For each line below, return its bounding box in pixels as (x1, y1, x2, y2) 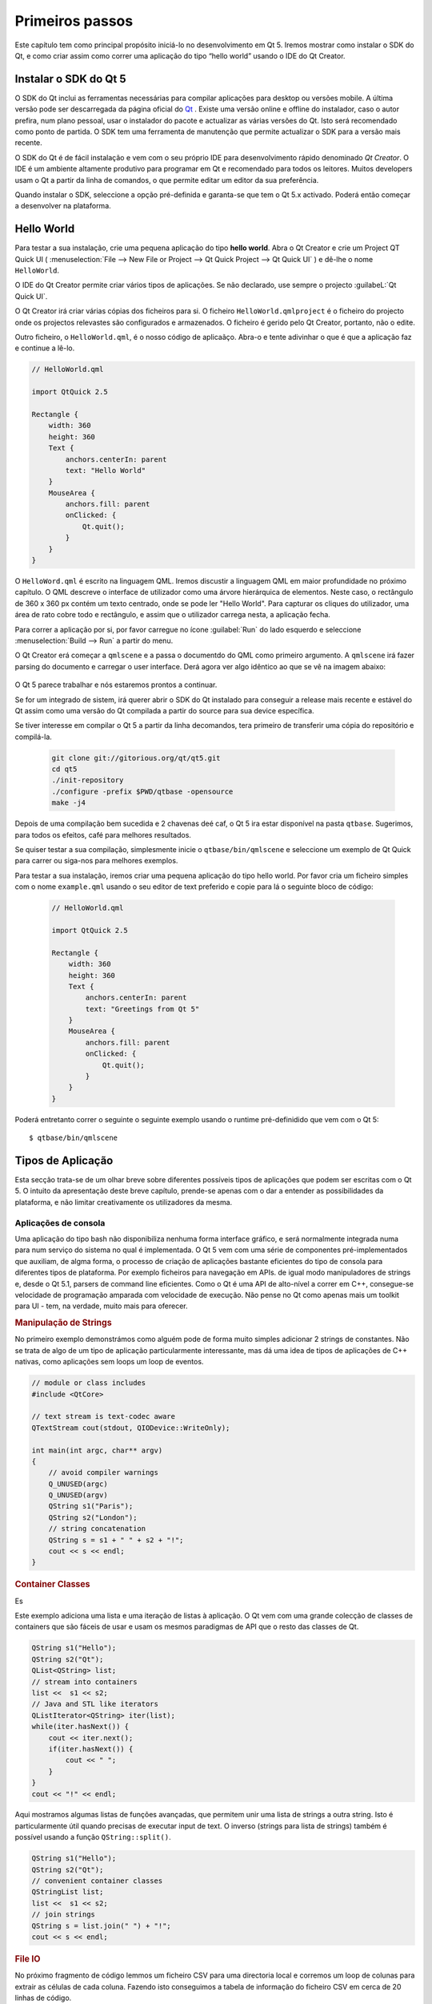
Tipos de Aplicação (14, 1154, 114, 1167)
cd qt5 (51, 765, 78, 774)
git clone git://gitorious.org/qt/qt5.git (51, 754, 221, 762)
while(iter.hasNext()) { (31, 1722, 130, 1731)
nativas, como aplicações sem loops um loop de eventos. (14, 1357, 204, 1367)
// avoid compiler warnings (48, 1468, 159, 1477)
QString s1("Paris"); (48, 1501, 134, 1511)
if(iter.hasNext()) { (48, 1744, 134, 1753)
